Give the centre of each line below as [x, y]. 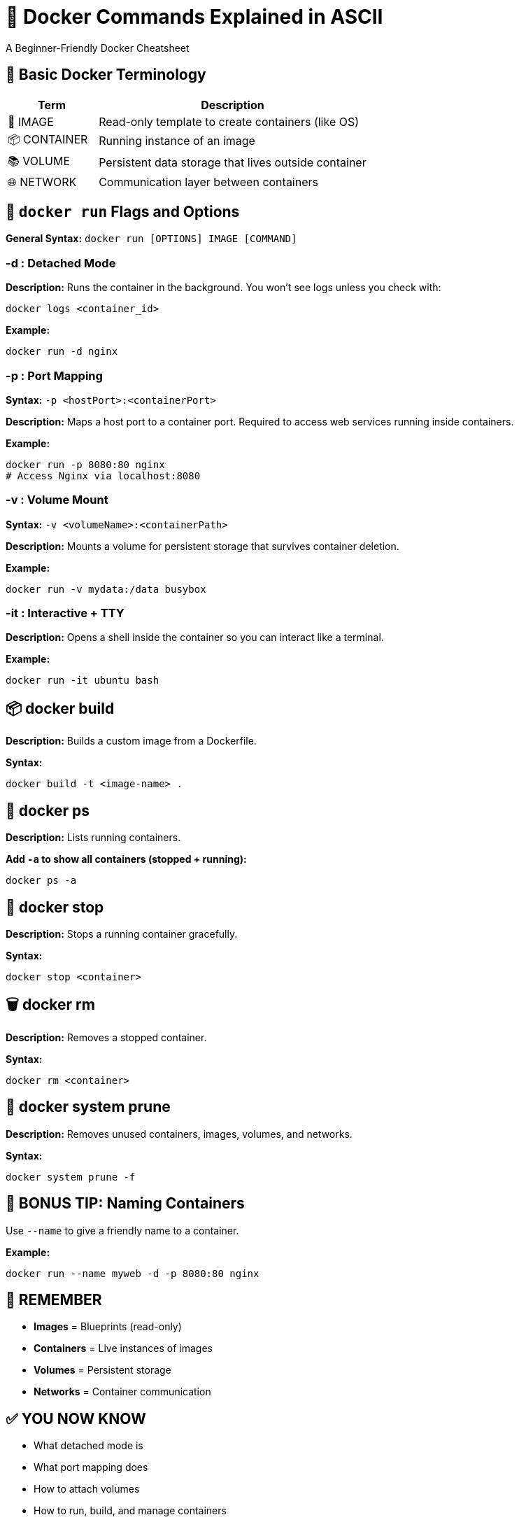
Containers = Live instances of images [123, 1348]
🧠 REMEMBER [54, 1299]
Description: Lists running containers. [93, 838]
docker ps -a [41, 881]
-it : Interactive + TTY [65, 613]
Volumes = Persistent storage [102, 1370]
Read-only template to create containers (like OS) [229, 121]
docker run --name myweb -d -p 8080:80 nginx [133, 1273]
